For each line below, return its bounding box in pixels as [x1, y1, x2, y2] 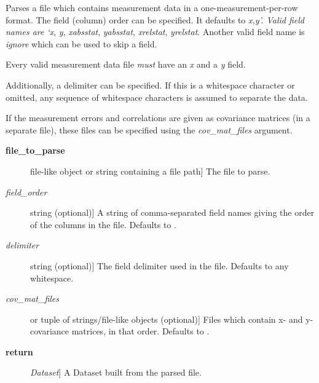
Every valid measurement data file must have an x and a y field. [6, 58, 246, 71]
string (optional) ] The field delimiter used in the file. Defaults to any [30, 259, 289, 272]
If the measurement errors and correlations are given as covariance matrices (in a [6, 111, 310, 124]
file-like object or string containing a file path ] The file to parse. [30, 164, 270, 177]
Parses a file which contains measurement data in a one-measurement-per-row [6, 1, 298, 14]
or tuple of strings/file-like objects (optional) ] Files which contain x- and [30, 312, 303, 325]
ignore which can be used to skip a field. [6, 37, 157, 50]
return [6, 345, 33, 358]
